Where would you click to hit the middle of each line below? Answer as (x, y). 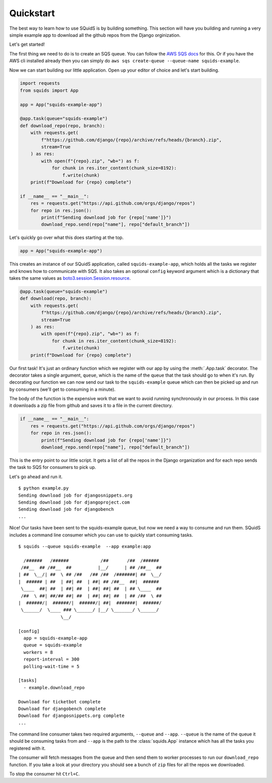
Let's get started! (27, 44)
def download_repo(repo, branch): (62, 126)
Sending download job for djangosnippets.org (76, 495)
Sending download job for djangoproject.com (74, 502)
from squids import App (49, 90)
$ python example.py (44, 488)
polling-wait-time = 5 (51, 666)
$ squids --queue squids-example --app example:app (85, 546)
